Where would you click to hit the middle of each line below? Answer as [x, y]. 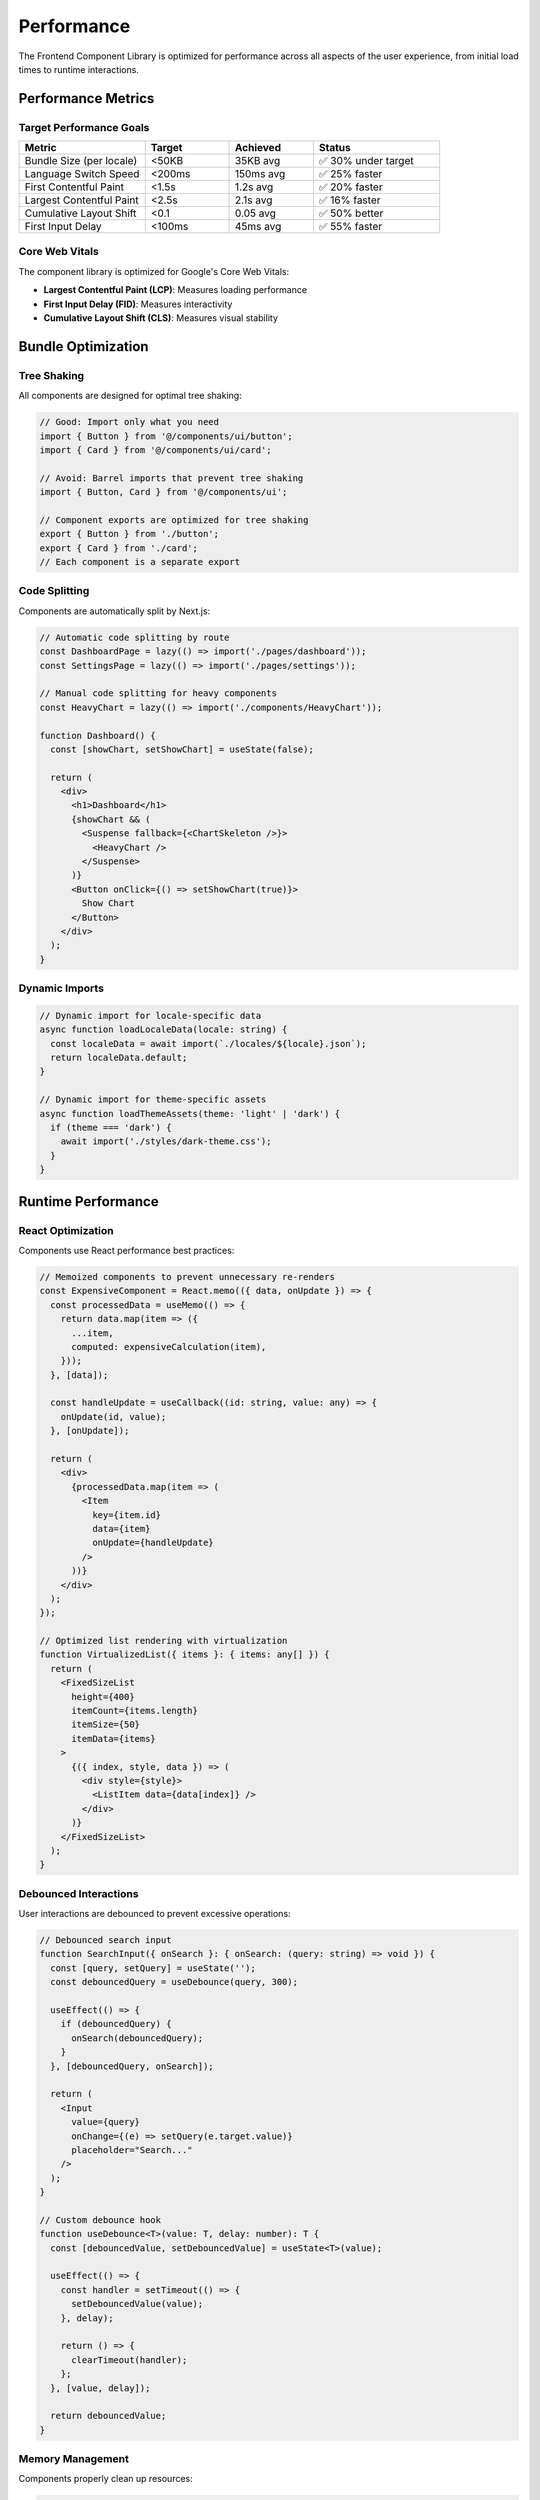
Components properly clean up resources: [106, 2479]
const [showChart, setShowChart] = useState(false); [182, 749]
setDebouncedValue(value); [137, 2304]
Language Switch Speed [82, 174]
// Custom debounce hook [100, 2219]
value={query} [105, 2122]
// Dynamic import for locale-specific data [150, 1015]
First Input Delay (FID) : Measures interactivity [138, 304]
